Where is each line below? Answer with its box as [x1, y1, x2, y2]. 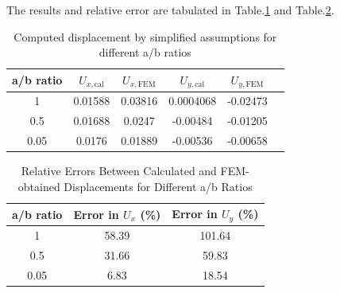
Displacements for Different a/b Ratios [64, 178, 253, 194]
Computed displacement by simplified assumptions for [14, 28, 277, 45]
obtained [17, 178, 60, 194]
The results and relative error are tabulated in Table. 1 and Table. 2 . [6, 2, 334, 18]
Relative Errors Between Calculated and [21, 162, 217, 179]
